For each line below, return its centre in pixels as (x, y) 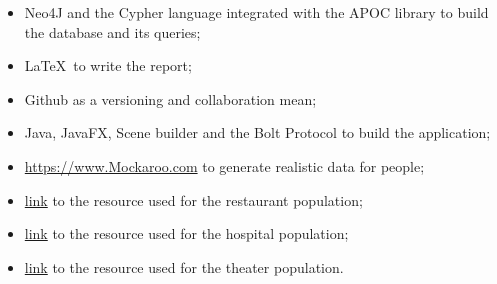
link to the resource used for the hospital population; (186, 233)
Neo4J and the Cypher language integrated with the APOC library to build (256, 12)
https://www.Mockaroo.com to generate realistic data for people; (224, 165)
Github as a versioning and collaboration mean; (170, 98)
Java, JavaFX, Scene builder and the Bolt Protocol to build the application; (257, 132)
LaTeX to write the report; (108, 65)
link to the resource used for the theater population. (184, 266)
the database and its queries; (112, 31)
